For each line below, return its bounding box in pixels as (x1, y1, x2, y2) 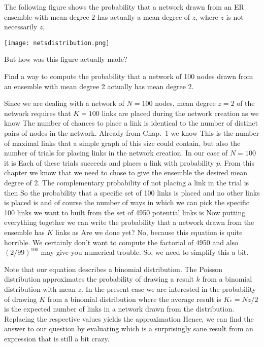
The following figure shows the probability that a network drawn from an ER (4, 2, 244, 12)
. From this (220, 157, 255, 168)
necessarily (4, 21, 38, 32)
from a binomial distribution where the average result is (47, 293, 221, 304)
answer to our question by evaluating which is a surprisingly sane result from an (4, 323, 253, 334)
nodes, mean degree (155, 98, 216, 108)
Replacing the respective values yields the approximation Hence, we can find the (4, 313, 254, 324)
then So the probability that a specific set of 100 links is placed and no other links (4, 187, 260, 198)
